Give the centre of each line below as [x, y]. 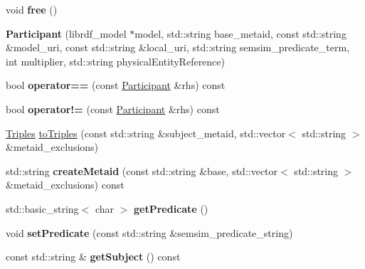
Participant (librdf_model [66, 33]
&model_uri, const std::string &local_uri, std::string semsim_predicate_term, [178, 47]
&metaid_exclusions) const [65, 185]
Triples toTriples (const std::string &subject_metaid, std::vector [146, 133]
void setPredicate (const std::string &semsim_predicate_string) [149, 232]
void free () [32, 9]
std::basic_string [42, 208]
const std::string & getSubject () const [93, 257]
